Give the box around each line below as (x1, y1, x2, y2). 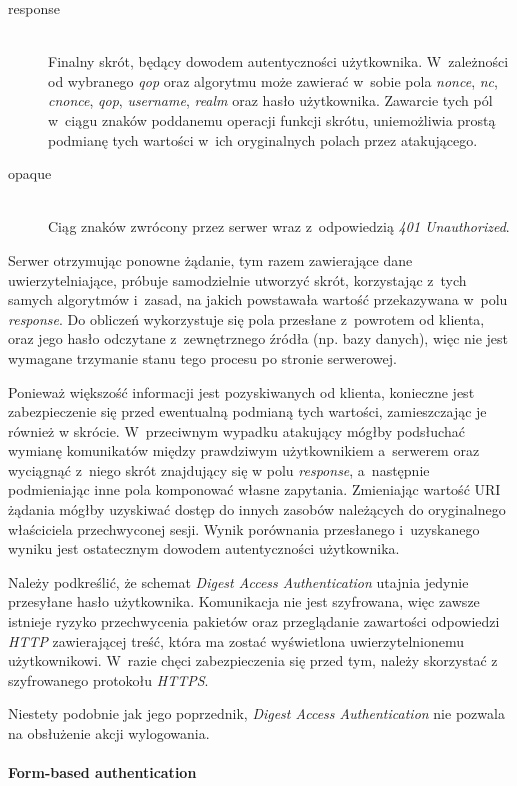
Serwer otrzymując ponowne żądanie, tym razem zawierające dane (8, 249, 413, 270)
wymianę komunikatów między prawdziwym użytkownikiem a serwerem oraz (8, 440, 480, 461)
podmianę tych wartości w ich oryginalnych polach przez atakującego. (48, 129, 478, 150)
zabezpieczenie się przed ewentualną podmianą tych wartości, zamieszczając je (8, 401, 487, 422)
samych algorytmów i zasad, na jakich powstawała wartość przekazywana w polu (8, 289, 508, 310)
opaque (8, 163, 52, 184)
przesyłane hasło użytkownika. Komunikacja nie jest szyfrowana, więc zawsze (8, 591, 480, 612)
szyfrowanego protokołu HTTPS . (8, 669, 209, 690)
